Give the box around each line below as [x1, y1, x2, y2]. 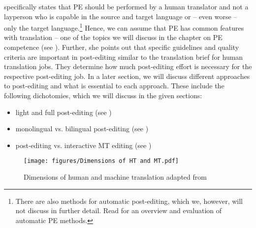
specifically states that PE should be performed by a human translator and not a [4, 1, 249, 11]
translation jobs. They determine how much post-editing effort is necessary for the [4, 61, 252, 72]
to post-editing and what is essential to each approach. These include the [4, 80, 224, 91]
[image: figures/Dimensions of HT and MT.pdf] [24, 157, 179, 165]
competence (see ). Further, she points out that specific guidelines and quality [4, 42, 239, 52]
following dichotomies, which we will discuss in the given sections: [4, 90, 202, 100]
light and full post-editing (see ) [15, 107, 112, 117]
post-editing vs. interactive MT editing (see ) [15, 140, 152, 150]
